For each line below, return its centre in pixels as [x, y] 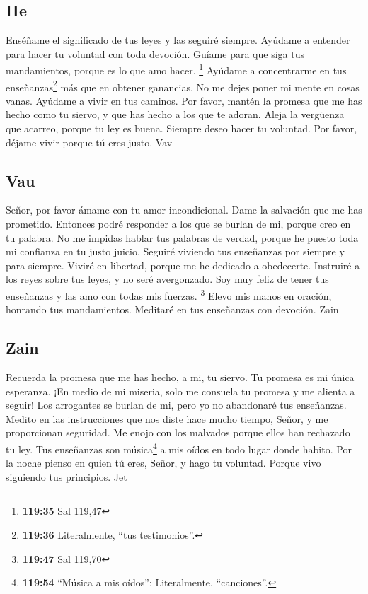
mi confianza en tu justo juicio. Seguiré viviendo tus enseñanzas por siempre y [175, 251]
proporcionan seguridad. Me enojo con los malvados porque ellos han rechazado [178, 432]
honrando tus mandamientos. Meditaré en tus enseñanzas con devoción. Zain [172, 309]
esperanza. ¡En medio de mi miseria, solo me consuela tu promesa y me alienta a [180, 391]
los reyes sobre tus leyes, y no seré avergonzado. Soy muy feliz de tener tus [167, 279]
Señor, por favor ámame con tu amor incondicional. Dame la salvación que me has [184, 210]
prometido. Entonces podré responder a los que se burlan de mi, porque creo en [178, 224]
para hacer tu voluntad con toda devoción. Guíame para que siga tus [155, 53]
